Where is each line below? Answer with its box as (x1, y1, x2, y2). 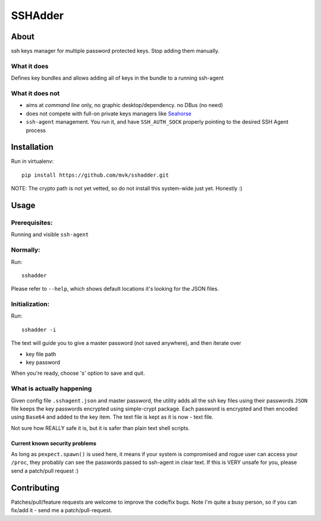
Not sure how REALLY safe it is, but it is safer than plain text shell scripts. (11, 424, 190, 431)
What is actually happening (11, 384, 92, 393)
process (26, 127, 46, 134)
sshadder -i (21, 326, 56, 333)
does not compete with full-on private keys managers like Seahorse (26, 110, 192, 117)
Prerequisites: (11, 218, 53, 227)
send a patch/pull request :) (11, 467, 79, 474)
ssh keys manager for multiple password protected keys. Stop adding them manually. (11, 48, 220, 55)
